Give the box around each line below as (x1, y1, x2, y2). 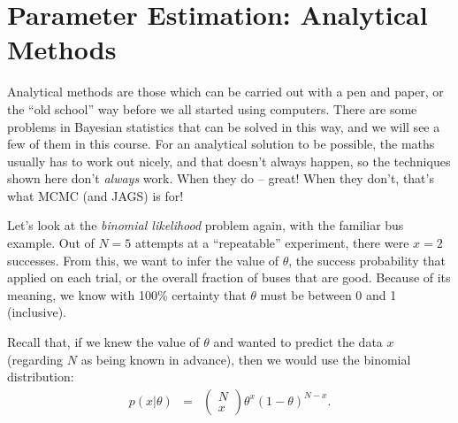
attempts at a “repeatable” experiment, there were (135, 234, 409, 252)
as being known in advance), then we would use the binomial (80, 350, 411, 368)
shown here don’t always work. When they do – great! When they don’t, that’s (7, 169, 434, 188)
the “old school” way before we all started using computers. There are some (7, 99, 417, 118)
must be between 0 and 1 (260, 285, 397, 304)
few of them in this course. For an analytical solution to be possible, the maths (7, 135, 435, 153)
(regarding (7, 350, 64, 368)
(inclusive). (7, 303, 66, 321)
